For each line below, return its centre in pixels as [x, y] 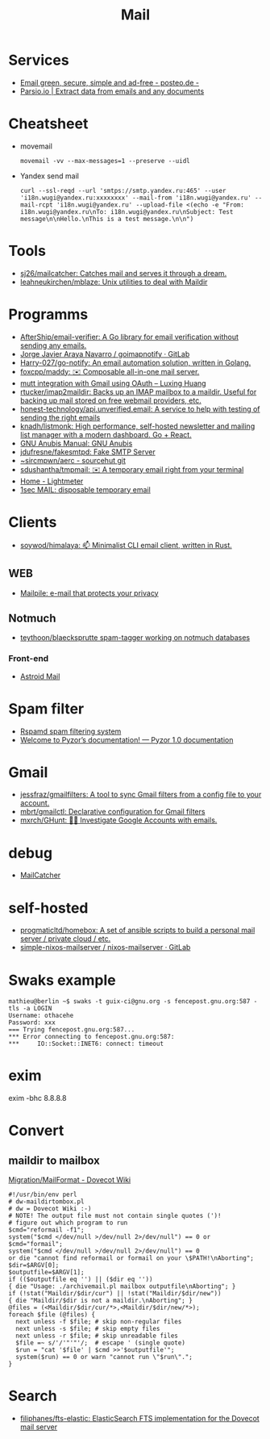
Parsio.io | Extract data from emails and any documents [112, 91]
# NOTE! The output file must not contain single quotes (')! [115, 1216]
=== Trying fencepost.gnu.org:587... [72, 1030]
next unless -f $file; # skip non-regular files [99, 1322]
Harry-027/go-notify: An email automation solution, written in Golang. [135, 362]
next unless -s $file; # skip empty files [88, 1329]
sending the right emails [60, 417]
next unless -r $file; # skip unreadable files [97, 1336]
